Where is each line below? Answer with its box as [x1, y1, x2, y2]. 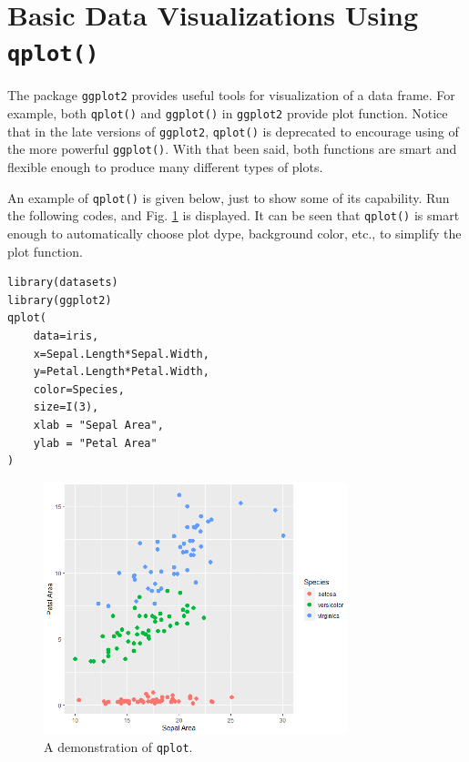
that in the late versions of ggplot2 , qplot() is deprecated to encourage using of [7, 121, 459, 140]
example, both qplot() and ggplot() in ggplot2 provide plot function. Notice [7, 104, 448, 123]
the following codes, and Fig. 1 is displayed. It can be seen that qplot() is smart [7, 206, 460, 225]
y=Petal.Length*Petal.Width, [33, 365, 209, 379]
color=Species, [33, 382, 125, 396]
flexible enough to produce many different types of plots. [7, 157, 323, 177]
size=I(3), [33, 401, 99, 414]
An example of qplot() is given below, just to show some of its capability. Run [7, 188, 450, 207]
